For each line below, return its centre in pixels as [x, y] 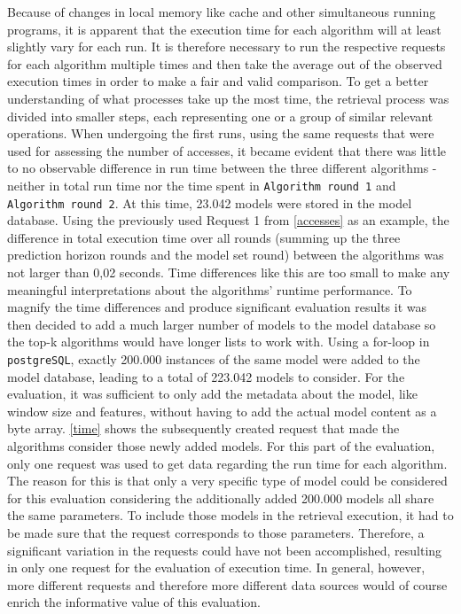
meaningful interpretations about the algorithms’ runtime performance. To [210, 289]
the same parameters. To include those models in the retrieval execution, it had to [230, 515]
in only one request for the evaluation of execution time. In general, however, [216, 567]
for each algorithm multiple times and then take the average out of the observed [225, 63]
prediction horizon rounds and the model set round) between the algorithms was [226, 255]
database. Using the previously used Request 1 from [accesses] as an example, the [228, 220]
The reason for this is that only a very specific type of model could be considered [227, 481]
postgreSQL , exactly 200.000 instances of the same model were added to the [214, 359]
